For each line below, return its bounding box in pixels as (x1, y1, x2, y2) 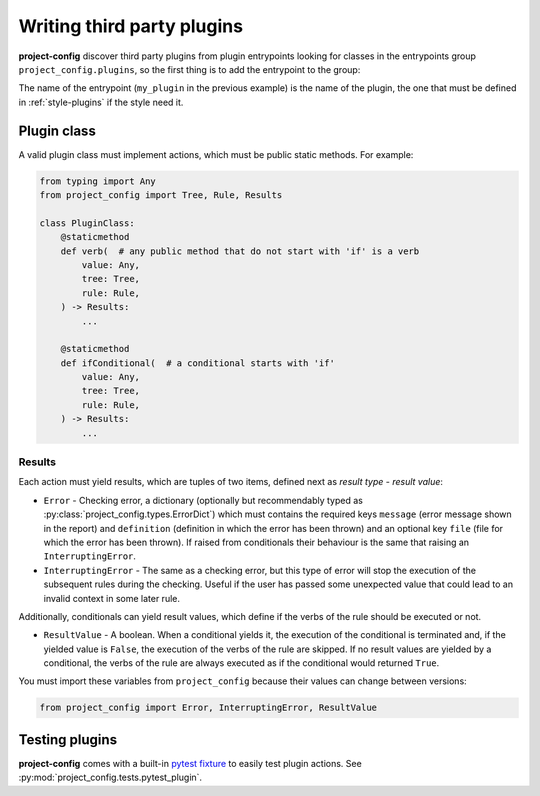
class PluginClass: (39, 217, 135, 229)
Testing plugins (18, 731, 118, 748)
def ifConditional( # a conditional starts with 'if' (60, 357, 335, 369)
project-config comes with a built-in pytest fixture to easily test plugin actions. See (18, 757, 362, 769)
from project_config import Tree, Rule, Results (39, 190, 283, 200)
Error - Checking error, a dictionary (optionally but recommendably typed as (43, 494, 364, 506)
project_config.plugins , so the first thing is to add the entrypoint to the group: (18, 63, 361, 75)
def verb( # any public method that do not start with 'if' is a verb (60, 245, 420, 257)
